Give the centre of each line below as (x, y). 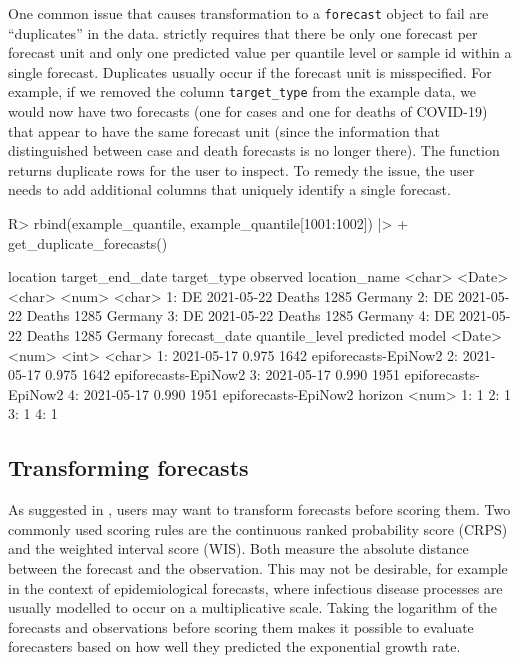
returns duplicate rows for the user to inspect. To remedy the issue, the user (241, 169)
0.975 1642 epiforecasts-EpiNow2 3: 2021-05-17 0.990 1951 (222, 374)
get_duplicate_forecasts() (88, 242)
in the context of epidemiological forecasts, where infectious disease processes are (255, 587)
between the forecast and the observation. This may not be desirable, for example (258, 567)
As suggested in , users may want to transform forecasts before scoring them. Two (259, 509)
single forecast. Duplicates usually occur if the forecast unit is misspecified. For (250, 71)
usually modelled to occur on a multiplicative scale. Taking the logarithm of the (253, 607)
